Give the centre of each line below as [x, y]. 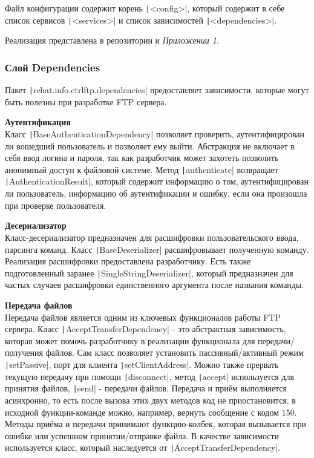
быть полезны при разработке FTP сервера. [86, 101]
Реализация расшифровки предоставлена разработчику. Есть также [128, 261]
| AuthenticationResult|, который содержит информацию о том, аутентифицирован [157, 181]
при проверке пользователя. [56, 205]
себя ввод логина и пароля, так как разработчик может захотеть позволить [142, 158]
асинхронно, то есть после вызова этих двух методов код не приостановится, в [150, 400]
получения [24, 352]
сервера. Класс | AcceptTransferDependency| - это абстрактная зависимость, [146, 329]
